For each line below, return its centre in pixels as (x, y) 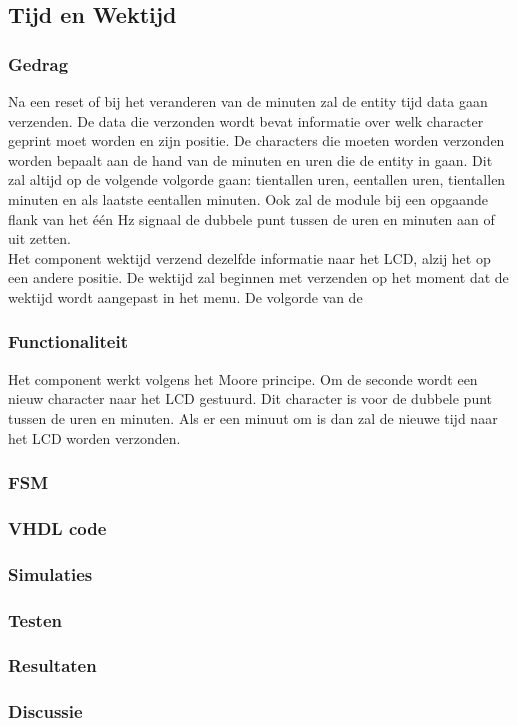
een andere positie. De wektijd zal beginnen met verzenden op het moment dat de (258, 277)
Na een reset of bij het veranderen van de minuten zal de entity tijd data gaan (248, 101)
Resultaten (52, 665)
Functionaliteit (68, 341)
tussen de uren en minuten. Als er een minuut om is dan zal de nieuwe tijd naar (253, 417)
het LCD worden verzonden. (94, 437)
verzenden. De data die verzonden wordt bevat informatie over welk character (246, 120)
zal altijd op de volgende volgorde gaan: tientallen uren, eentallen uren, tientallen (257, 179)
